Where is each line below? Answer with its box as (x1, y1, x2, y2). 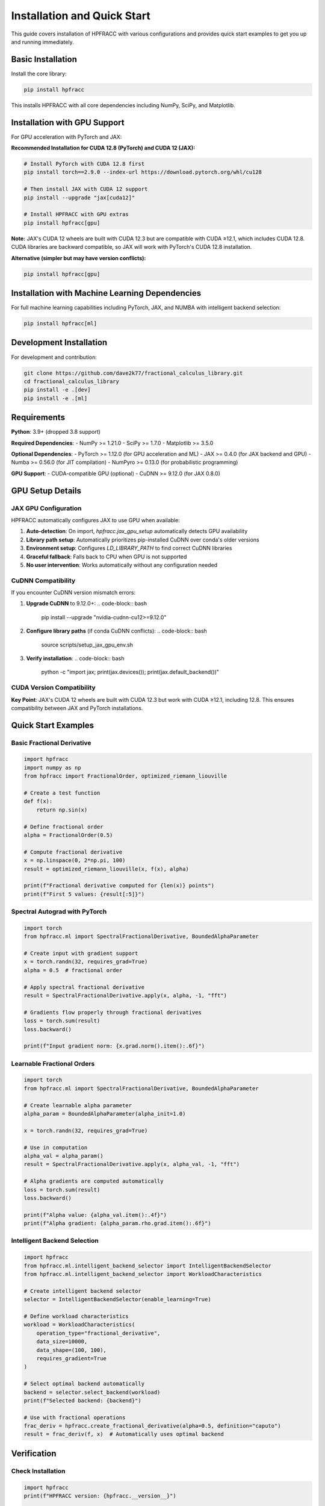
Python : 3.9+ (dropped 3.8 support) (11, 428, 101, 436)
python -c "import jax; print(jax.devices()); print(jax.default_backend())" (41, 669, 220, 676)
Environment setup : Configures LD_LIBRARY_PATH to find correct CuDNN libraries (26, 545, 232, 552)
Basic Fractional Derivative (11, 739, 91, 747)
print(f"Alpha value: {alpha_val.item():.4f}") (23, 1211, 167, 1218)
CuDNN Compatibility (11, 576, 76, 584)
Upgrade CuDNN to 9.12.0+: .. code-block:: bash (26, 600, 147, 607)
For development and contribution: (11, 353, 97, 361)
